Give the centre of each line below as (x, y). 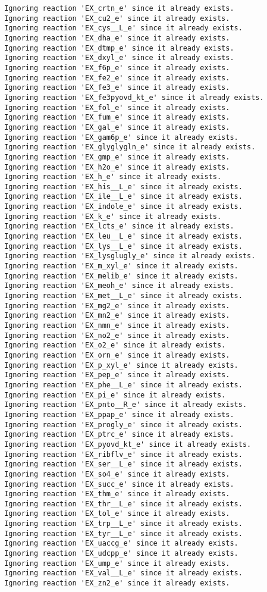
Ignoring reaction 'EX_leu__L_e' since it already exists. (123, 237)
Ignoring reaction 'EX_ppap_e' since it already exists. (119, 414)
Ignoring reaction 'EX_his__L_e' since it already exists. (123, 187)
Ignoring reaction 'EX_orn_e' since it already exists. (117, 355)
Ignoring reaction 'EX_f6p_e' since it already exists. (117, 68)
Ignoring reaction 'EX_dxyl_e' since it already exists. (119, 58)
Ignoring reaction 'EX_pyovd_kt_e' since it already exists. (128, 444)
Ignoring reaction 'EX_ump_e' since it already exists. (117, 563)
